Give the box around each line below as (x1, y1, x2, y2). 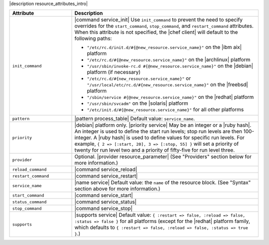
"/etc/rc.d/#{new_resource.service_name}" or (87, 75, 191, 82)
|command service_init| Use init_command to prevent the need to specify (74, 16, 243, 23)
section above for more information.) (74, 185, 160, 192)
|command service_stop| (74, 205, 133, 212)
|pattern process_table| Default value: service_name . (74, 115, 195, 122)
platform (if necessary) (87, 69, 141, 76)
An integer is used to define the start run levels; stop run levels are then (74, 128, 243, 135)
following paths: (74, 35, 112, 42)
